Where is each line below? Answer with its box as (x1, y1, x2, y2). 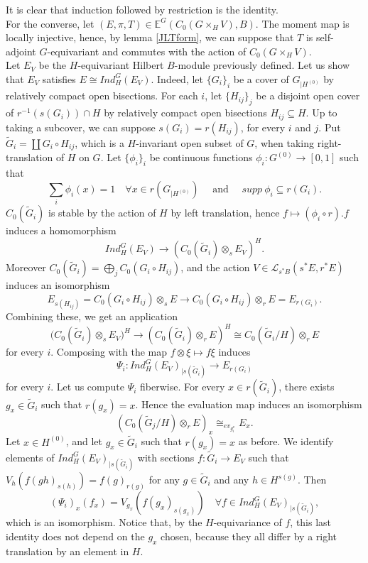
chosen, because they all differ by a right (161, 528, 337, 543)
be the (38, 58, 67, 72)
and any (214, 472, 249, 486)
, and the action (180, 260, 250, 275)
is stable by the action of (48, 205, 156, 220)
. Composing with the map (50, 344, 168, 359)
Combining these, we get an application (6, 308, 178, 323)
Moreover (6, 260, 46, 275)
